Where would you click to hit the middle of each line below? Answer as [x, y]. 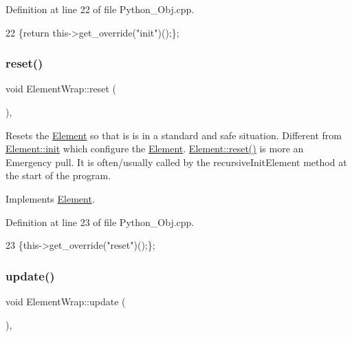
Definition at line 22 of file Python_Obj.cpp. [100, 9]
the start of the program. [58, 175]
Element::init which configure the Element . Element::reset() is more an [155, 149]
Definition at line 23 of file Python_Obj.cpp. [100, 222]
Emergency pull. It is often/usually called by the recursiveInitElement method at [176, 162]
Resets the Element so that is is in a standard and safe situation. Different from [174, 135]
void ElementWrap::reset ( [61, 89]
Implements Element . [50, 198]
